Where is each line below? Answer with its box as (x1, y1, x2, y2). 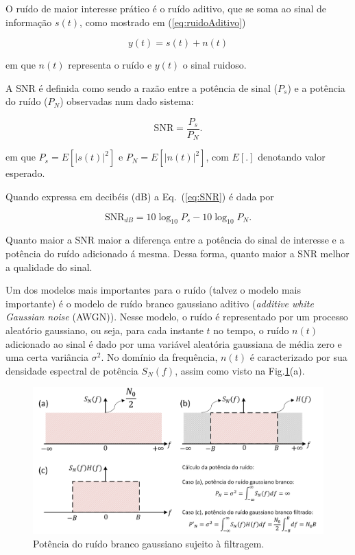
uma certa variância (5, 350, 89, 364)
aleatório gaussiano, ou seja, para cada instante (5, 323, 204, 338)
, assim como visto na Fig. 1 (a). (175, 363, 305, 377)
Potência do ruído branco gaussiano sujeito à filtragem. (33, 536, 265, 550)
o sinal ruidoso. (182, 58, 247, 72)
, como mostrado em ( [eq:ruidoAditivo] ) (79, 14, 246, 29)
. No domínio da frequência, (101, 350, 218, 364)
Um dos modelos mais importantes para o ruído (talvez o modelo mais (5, 283, 301, 297)
